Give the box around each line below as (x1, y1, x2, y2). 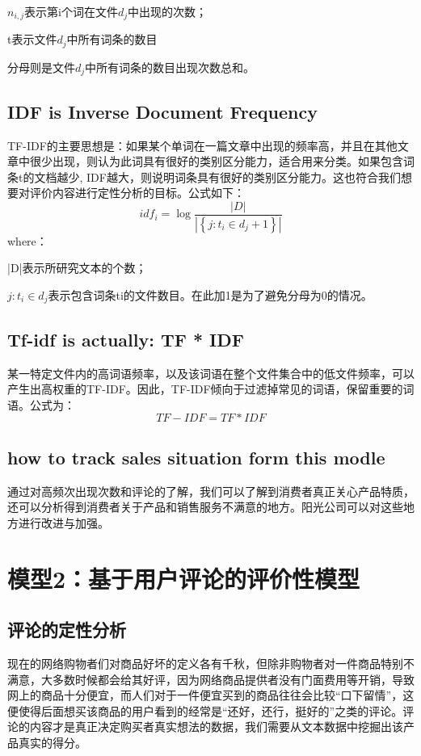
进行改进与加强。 (18, 514, 109, 531)
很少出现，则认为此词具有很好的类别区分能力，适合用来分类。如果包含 (29, 153, 403, 170)
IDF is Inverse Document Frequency (7, 99, 318, 124)
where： (7, 232, 48, 249)
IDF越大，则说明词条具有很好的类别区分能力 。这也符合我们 (86, 168, 401, 185)
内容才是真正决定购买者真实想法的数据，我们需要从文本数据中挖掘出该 (29, 718, 403, 735)
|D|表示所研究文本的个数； (7, 259, 147, 276)
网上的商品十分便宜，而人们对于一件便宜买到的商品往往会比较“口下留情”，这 (7, 687, 415, 703)
